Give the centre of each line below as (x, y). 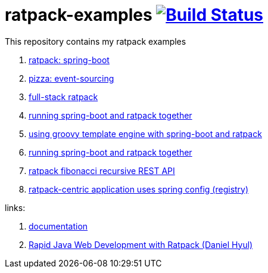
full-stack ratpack (63, 97)
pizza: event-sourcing (71, 78)
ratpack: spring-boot (69, 60)
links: (15, 207)
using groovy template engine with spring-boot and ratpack (145, 134)
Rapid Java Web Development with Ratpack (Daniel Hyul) (141, 244)
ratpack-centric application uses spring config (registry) (139, 189)
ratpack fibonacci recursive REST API (102, 170)
